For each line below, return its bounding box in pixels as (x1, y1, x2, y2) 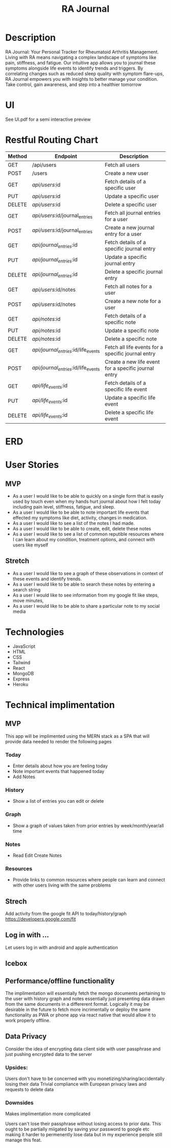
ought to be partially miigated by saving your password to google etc (5, 1126, 150, 1132)
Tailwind (12, 659, 31, 666)
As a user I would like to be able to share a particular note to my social (12, 603, 160, 609)
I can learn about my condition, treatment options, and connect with (12, 537, 155, 542)
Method (8, 152, 27, 160)
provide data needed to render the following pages (5, 738, 112, 744)
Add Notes (12, 774, 36, 780)
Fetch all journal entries (104, 209, 161, 216)
